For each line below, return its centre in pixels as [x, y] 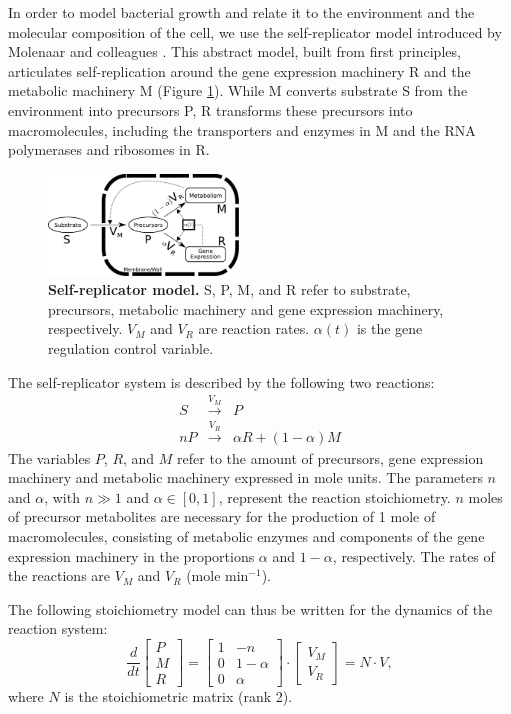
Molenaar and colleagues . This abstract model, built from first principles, [234, 51]
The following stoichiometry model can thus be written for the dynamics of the [250, 608]
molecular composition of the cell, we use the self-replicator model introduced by [255, 31]
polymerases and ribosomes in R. [109, 149]
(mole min [217, 575]
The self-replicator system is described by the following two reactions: [221, 381]
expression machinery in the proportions [131, 555]
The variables [49, 457]
